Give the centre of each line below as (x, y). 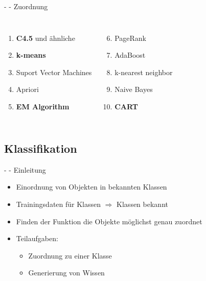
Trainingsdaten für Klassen (59, 204)
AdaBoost (130, 55)
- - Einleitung (25, 169)
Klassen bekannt (142, 204)
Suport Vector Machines (54, 72)
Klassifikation (41, 148)
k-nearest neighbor (144, 72)
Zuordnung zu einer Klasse (70, 255)
